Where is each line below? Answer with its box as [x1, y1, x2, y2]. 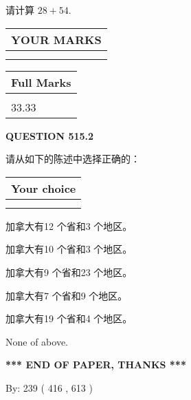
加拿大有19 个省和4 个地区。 [5, 311, 133, 326]
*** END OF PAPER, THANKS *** [5, 357, 186, 372]
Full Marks [11, 74, 71, 90]
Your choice [11, 180, 76, 196]
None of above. [5, 334, 68, 348]
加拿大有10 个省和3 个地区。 [5, 242, 133, 256]
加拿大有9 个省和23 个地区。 [5, 264, 133, 279]
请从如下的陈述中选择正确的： [5, 151, 140, 166]
